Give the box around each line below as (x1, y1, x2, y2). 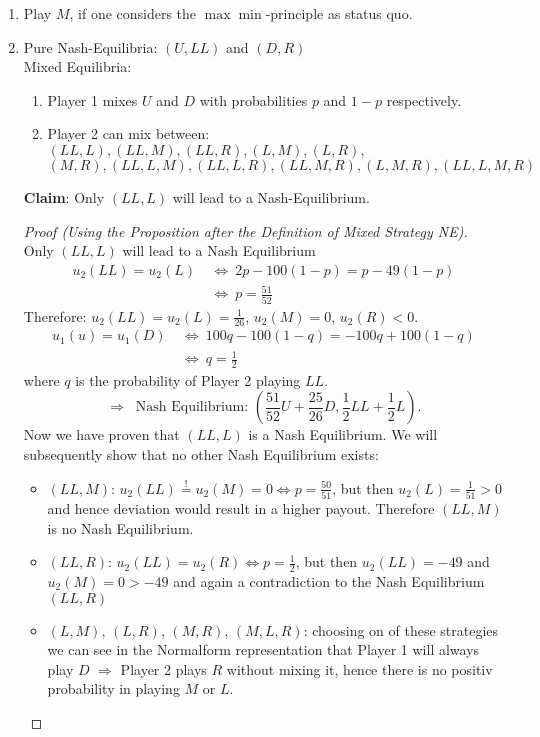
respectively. (386, 89, 462, 110)
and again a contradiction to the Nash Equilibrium (173, 570, 485, 591)
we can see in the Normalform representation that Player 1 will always (47, 639, 480, 660)
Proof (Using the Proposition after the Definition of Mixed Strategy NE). (23, 220, 468, 241)
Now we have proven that (23, 424, 180, 445)
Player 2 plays (120, 658, 207, 679)
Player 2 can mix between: (47, 123, 210, 144)
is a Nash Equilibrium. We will (248, 424, 438, 445)
